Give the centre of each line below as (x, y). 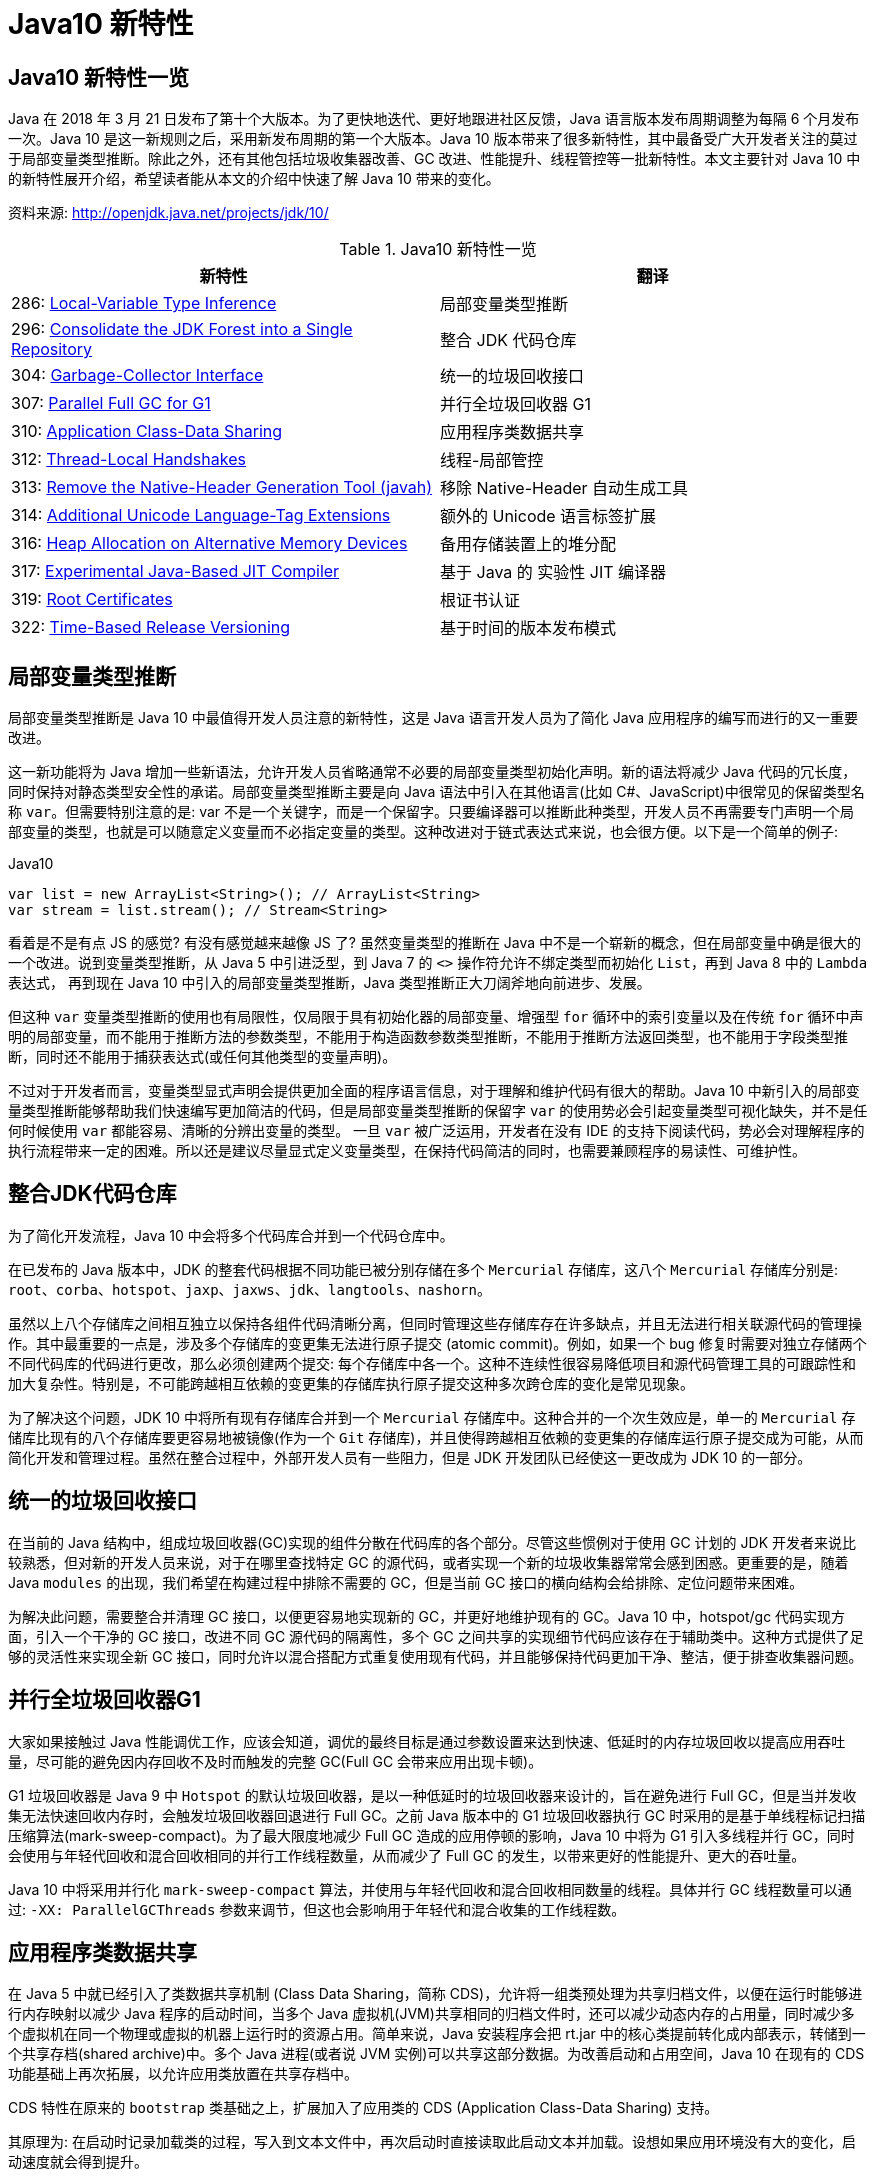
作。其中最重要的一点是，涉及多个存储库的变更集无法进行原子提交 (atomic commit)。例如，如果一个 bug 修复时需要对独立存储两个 (437, 1343)
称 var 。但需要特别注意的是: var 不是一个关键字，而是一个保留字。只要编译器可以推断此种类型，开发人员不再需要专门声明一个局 (431, 812)
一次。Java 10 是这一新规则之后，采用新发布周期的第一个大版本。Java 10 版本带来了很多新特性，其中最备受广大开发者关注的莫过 (433, 139)
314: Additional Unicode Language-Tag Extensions (201, 515)
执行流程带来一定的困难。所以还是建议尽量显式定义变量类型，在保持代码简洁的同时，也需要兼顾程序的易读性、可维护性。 (407, 1151)
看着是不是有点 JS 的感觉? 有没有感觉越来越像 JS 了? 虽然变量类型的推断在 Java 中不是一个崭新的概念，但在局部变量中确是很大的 (435, 943)
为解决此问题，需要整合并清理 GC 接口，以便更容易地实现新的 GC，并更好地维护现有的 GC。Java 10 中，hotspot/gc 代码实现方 (427, 1616)
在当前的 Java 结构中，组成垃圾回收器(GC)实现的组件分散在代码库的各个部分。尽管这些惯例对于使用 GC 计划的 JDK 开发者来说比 (432, 1542)
